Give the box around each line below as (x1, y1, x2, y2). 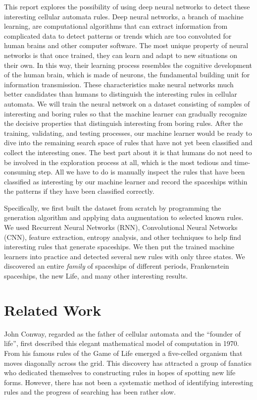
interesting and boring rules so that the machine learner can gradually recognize (4, 108, 247, 118)
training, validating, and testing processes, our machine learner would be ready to (4, 127, 252, 138)
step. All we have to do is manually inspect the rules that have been (38, 167, 245, 177)
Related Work (4, 299, 102, 320)
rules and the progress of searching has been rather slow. (4, 387, 176, 397)
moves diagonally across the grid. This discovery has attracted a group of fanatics (4, 357, 252, 368)
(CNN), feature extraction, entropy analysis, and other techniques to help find (4, 231, 241, 242)
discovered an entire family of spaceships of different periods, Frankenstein (4, 261, 229, 271)
